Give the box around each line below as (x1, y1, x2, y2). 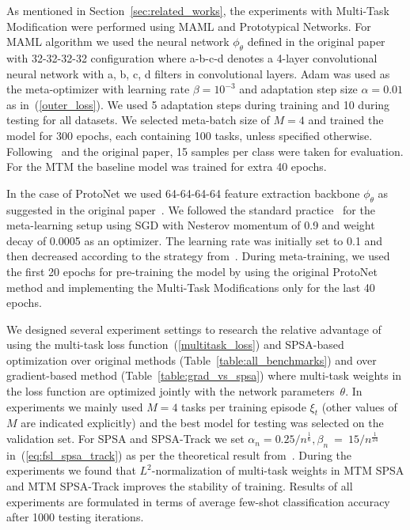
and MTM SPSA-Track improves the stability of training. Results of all (6, 478, 353, 494)
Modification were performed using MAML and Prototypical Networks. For (6, 17, 371, 34)
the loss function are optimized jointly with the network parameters (6, 383, 335, 399)
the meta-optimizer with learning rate (6, 81, 190, 97)
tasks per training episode (181, 398, 306, 415)
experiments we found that (6, 462, 136, 479)
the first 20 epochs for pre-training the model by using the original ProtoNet (6, 263, 378, 279)
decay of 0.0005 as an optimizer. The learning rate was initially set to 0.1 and (6, 232, 383, 248)
